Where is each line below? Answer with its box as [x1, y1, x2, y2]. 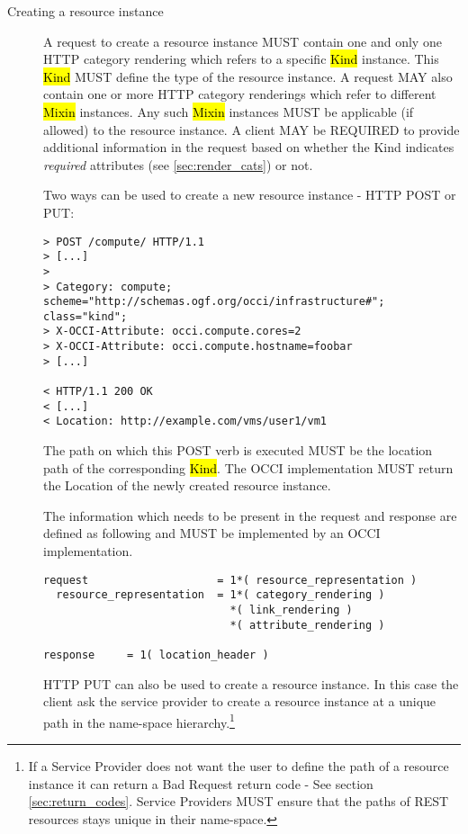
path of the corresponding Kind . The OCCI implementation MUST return [43, 458, 454, 477]
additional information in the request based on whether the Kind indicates [43, 138, 454, 157]
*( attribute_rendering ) [229, 618, 385, 632]
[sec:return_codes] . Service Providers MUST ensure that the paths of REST [28, 792, 449, 811]
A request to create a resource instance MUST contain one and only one [43, 31, 442, 50]
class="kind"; [43, 309, 128, 323]
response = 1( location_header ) [43, 648, 269, 661]
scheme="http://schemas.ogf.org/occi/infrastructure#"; [43, 295, 385, 309]
